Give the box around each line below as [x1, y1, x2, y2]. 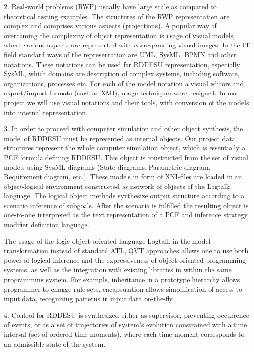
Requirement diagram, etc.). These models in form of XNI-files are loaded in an [4, 171, 242, 182]
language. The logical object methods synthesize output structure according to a [4, 190, 245, 201]
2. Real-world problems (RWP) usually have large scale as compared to [4, 1, 217, 11]
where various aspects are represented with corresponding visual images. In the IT [4, 40, 250, 50]
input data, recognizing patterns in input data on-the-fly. [4, 293, 174, 304]
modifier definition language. [4, 219, 89, 230]
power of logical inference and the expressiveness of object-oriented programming [4, 255, 246, 265]
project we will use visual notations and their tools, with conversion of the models [4, 97, 249, 107]
